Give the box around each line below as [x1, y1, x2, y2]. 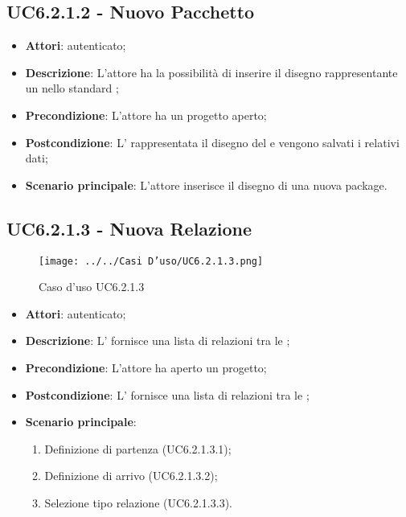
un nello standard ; [25, 80, 119, 96]
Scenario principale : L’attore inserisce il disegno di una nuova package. [25, 176, 388, 193]
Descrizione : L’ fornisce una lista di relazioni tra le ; [25, 332, 290, 349]
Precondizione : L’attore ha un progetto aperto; [25, 106, 267, 123]
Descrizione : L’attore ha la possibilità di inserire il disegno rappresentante [25, 64, 398, 80]
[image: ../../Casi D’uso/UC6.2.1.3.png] [39, 255, 264, 267]
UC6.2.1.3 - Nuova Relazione [6, 215, 252, 240]
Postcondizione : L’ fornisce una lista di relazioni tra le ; [25, 386, 310, 403]
